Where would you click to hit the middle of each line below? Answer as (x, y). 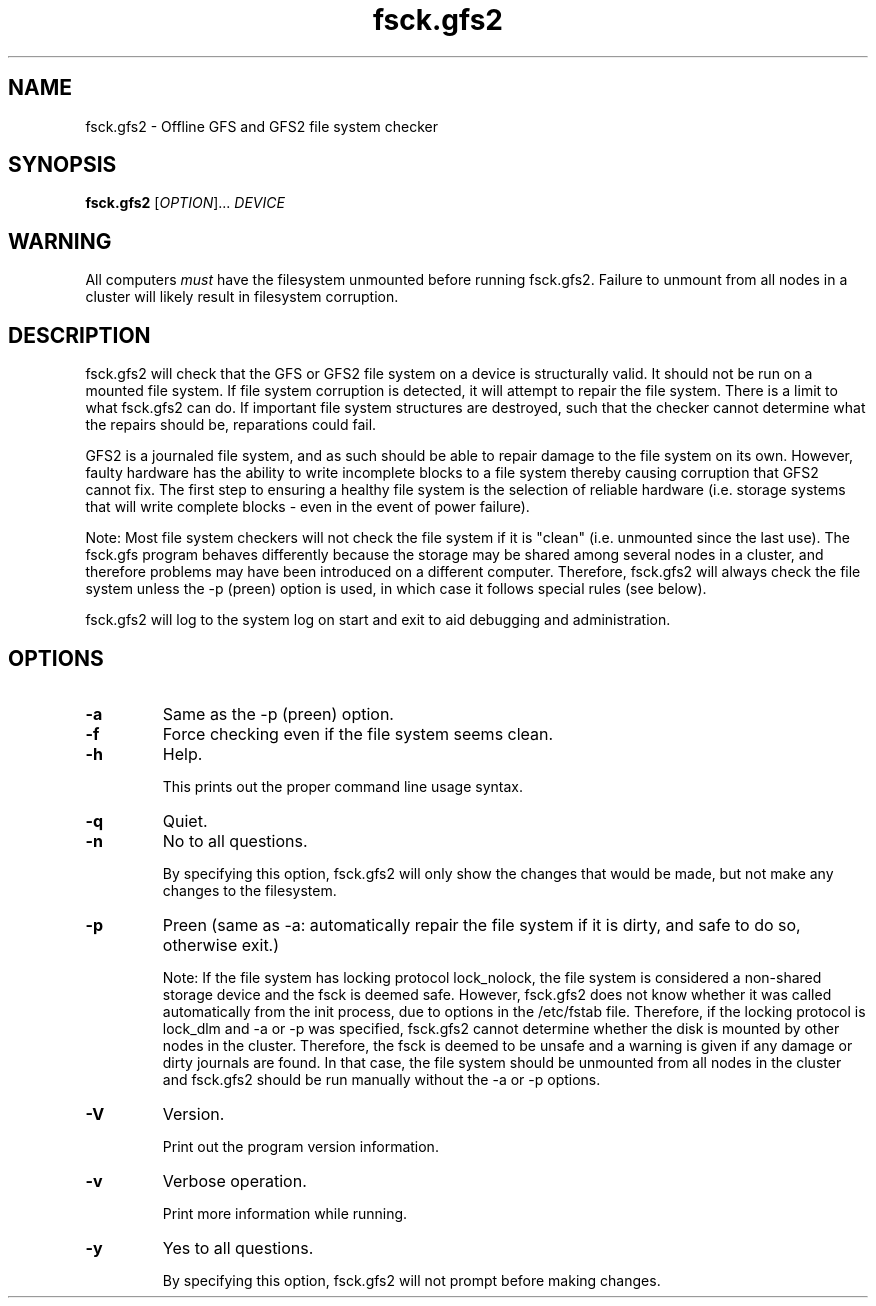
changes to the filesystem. (249, 890)
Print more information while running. (285, 1213)
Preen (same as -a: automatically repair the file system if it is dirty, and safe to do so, (481, 924)
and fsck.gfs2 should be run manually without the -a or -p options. (381, 1079)
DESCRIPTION (79, 335)
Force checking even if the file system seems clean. (358, 733)
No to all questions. (235, 840)
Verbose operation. (234, 1180)
